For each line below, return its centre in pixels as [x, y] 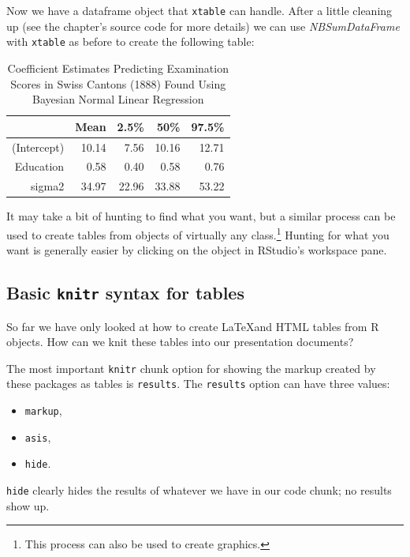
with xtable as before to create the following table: [130, 41]
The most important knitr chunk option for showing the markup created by [191, 368]
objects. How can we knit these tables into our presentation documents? [180, 342]
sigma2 [48, 186]
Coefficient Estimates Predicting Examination [118, 68]
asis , [38, 437]
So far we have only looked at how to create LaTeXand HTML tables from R [193, 326]
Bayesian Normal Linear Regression [118, 99]
